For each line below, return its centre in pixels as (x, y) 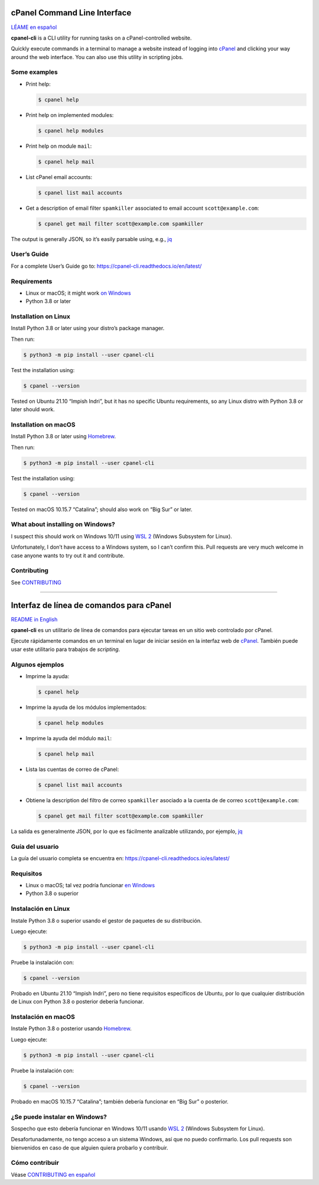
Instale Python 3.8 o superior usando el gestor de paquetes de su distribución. (106, 920)
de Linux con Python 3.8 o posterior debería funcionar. (77, 1002)
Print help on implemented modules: (70, 115)
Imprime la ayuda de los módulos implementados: (86, 707)
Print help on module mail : (59, 146)
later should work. (33, 409)
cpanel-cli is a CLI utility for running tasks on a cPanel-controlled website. (101, 38)
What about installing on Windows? (63, 525)
